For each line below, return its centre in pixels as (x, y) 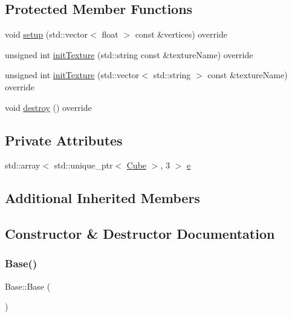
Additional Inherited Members (102, 198)
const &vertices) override (181, 34)
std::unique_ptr (83, 165)
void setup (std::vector (47, 34)
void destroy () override (48, 107)
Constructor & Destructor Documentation (140, 234)
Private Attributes (64, 140)
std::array (23, 165)
